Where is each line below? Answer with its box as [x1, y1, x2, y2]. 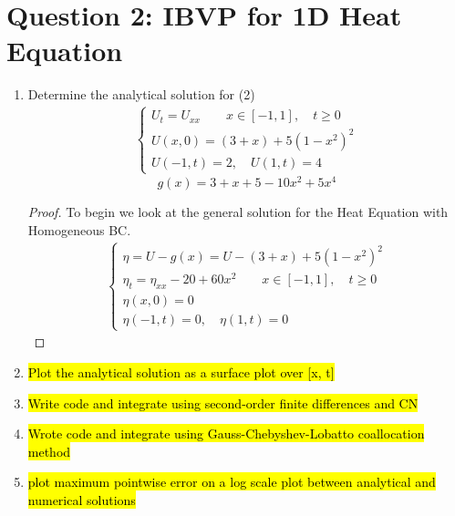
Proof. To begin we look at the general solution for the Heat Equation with [27, 202, 449, 222]
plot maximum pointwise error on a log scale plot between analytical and [27, 472, 436, 491]
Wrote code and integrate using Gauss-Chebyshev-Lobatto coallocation [27, 424, 425, 443]
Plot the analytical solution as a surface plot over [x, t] [27, 362, 335, 381]
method [27, 441, 71, 460]
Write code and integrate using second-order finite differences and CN [27, 393, 419, 412]
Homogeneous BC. [27, 220, 131, 239]
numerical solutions [27, 490, 136, 509]
